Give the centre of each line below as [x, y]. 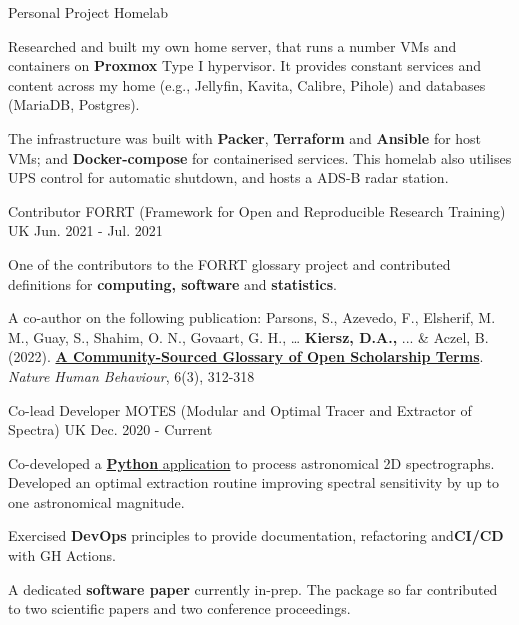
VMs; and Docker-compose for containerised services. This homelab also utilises [260, 157]
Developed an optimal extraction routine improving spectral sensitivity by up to [254, 482]
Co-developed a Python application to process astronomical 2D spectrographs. [251, 462]
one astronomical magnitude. [96, 501]
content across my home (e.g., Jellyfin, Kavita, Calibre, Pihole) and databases [247, 84]
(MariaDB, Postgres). [74, 104]
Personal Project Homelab [88, 12]
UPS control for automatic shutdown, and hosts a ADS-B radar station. [228, 177]
